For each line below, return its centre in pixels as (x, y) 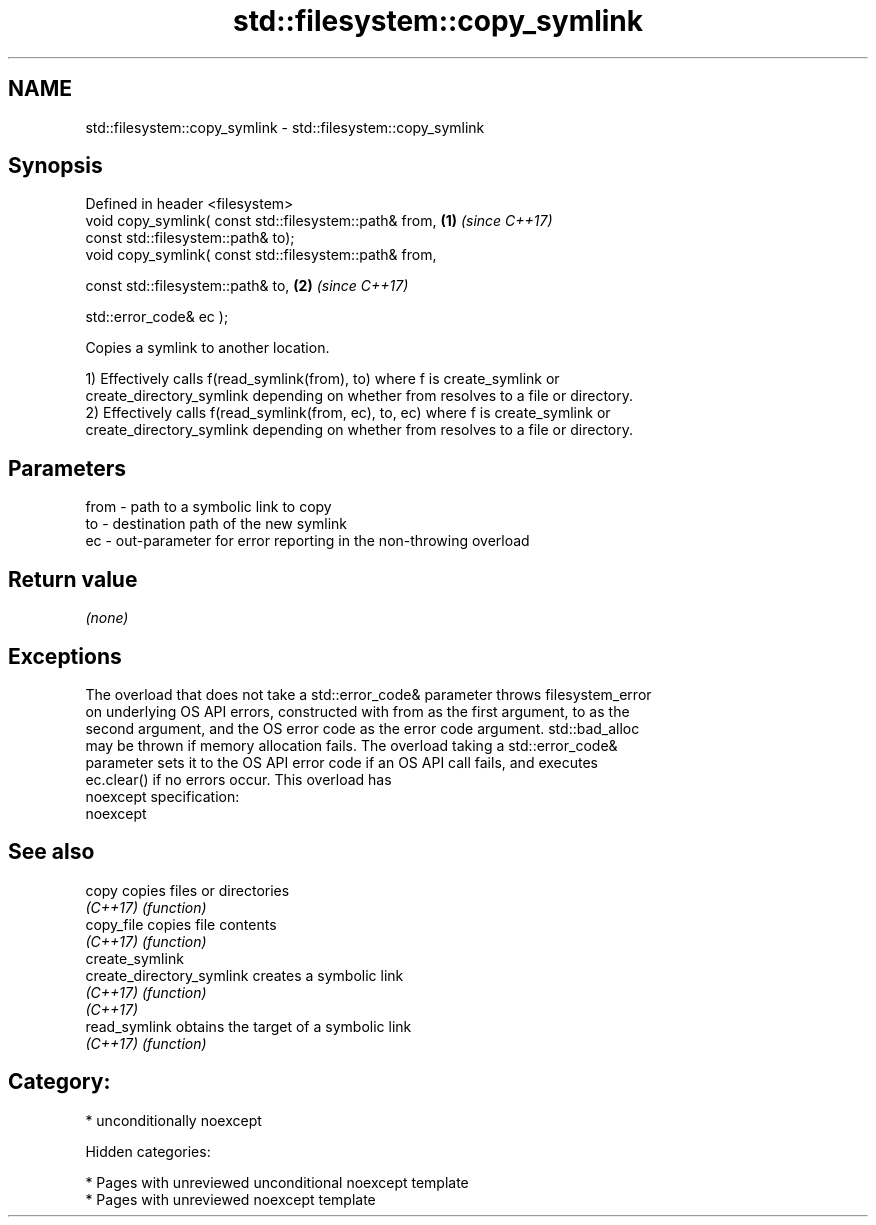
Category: (59, 1082)
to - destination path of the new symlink (216, 524)
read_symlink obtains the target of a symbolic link (248, 1026)
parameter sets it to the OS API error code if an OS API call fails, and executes (342, 762)
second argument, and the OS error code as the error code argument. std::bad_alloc (362, 728)
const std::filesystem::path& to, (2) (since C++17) (247, 286)
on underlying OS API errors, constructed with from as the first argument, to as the (357, 711)
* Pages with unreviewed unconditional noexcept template (277, 1182)
